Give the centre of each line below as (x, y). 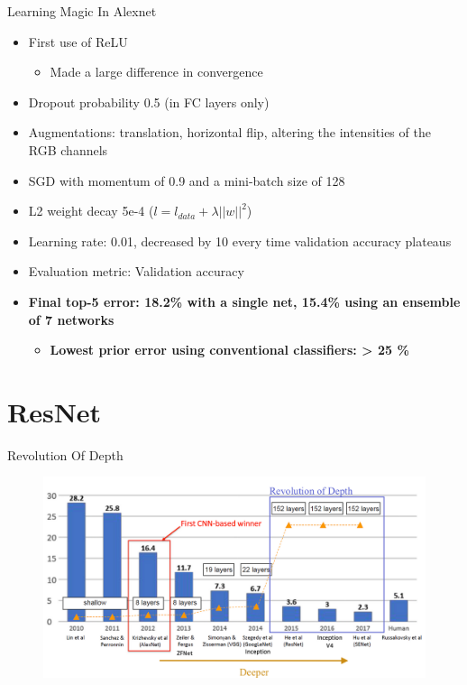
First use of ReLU (78, 41)
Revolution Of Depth (65, 454)
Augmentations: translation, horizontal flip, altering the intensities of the (229, 132)
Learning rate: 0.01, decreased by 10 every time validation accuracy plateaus (240, 241)
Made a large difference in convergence (156, 72)
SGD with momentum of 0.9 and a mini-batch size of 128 (187, 180)
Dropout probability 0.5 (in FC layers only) (149, 102)
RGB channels (68, 149)
